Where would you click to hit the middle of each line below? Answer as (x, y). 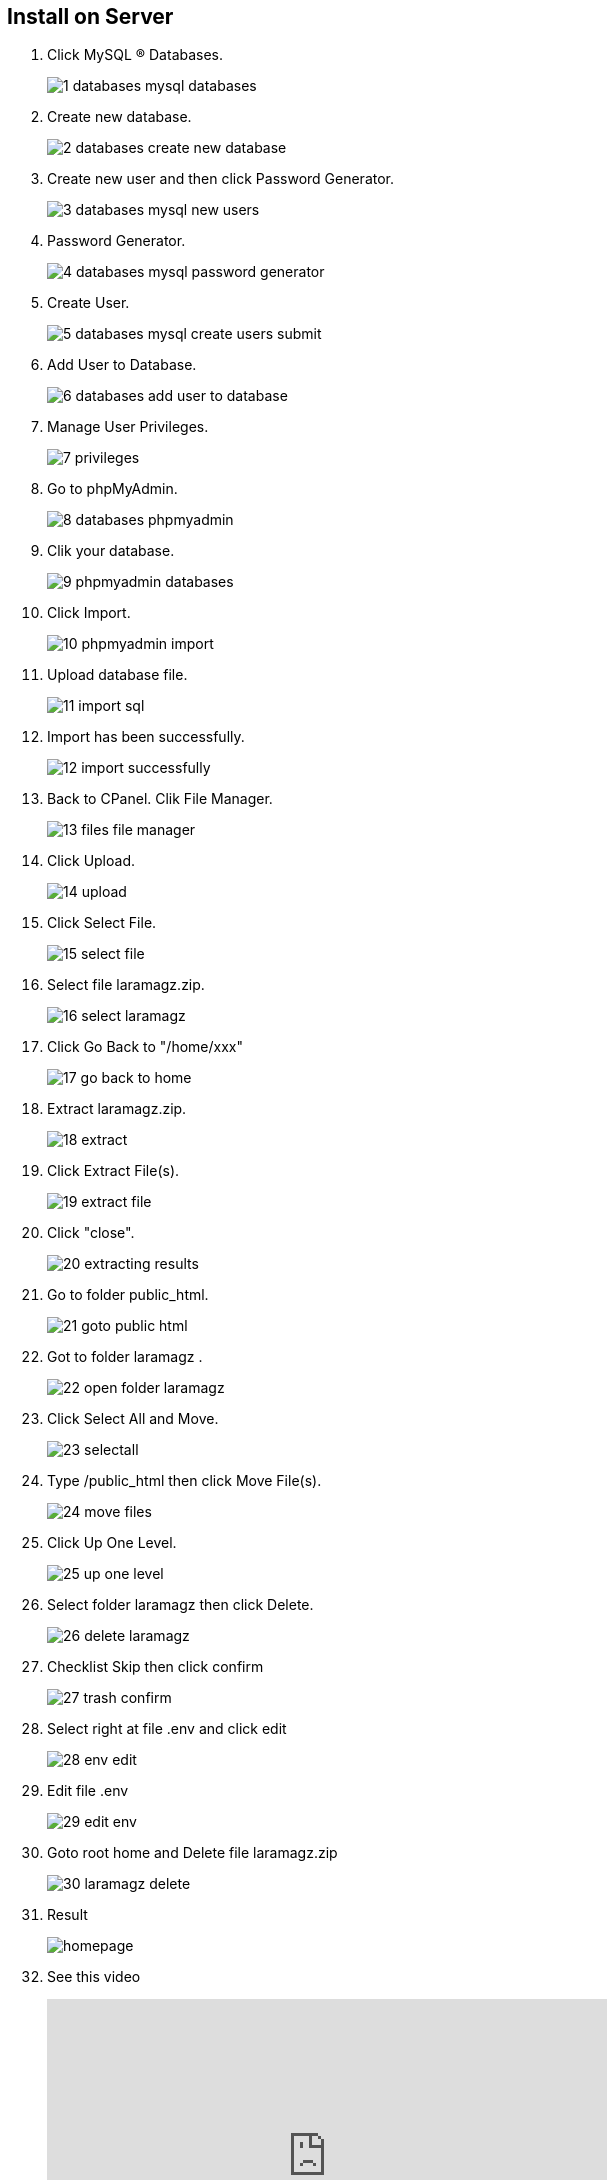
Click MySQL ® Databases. (135, 55)
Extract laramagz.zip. (117, 1109)
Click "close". (91, 1233)
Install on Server (90, 16)
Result (67, 1915)
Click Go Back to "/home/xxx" (145, 1047)
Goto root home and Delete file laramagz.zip (192, 1853)
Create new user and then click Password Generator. (221, 179)
